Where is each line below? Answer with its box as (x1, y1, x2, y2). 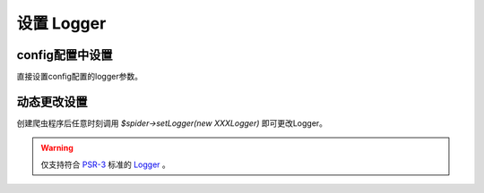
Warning (40, 143, 73, 154)
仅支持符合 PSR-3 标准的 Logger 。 (40, 159, 170, 170)
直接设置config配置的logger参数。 (16, 71, 143, 82)
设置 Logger (16, 13, 107, 33)
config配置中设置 (16, 47, 113, 63)
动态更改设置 (16, 94, 88, 109)
